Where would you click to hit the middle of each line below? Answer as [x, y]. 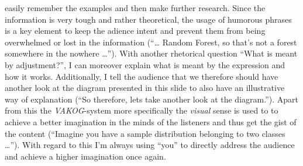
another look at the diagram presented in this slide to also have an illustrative [145, 88]
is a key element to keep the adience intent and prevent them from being [135, 31]
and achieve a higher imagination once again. [85, 156]
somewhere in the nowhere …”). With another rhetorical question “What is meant [151, 53]
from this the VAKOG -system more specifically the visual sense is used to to [142, 110]
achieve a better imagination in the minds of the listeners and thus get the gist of [151, 121]
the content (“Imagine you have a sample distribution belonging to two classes [145, 133]
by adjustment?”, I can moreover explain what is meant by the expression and [145, 64]
